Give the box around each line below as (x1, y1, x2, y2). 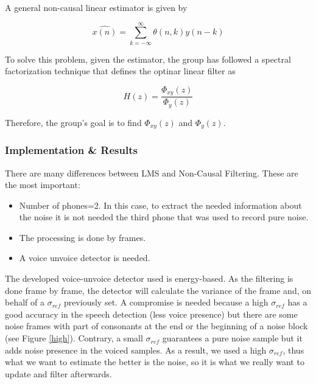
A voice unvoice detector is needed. (19, 251, 150, 264)
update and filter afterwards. (5, 367, 112, 380)
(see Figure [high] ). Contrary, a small (5, 332, 143, 344)
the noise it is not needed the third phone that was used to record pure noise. (19, 211, 309, 223)
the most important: (5, 178, 80, 191)
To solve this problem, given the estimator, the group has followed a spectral (5, 52, 291, 65)
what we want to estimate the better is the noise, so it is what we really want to (5, 355, 304, 368)
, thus (283, 343, 304, 356)
